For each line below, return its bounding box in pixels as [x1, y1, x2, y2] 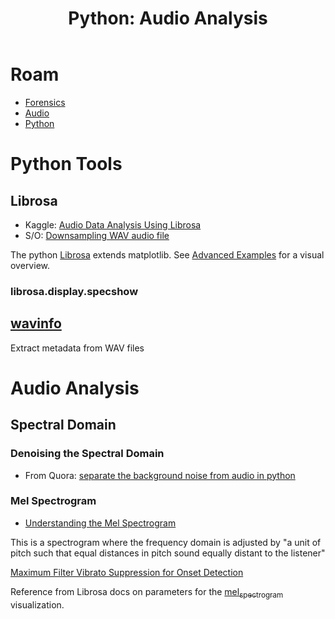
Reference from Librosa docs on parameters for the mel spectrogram [10, 585, 284, 600]
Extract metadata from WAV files [10, 342, 145, 354]
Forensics [24, 96, 66, 108]
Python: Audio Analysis [68, 7, 268, 30]
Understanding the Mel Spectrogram [24, 517, 177, 529]
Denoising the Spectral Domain [10, 447, 165, 461]
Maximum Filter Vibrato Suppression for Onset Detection [10, 566, 244, 578]
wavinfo [10, 315, 62, 332]
